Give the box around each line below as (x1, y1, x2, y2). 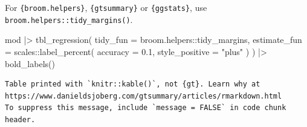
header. (5, 115, 36, 124)
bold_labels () (5, 57, 55, 70)
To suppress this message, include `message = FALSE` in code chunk (5, 103, 286, 112)
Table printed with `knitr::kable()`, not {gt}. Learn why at (5, 80, 260, 89)
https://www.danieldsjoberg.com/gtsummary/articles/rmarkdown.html (5, 91, 282, 100)
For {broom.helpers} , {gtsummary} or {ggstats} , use (5, 1, 207, 13)
